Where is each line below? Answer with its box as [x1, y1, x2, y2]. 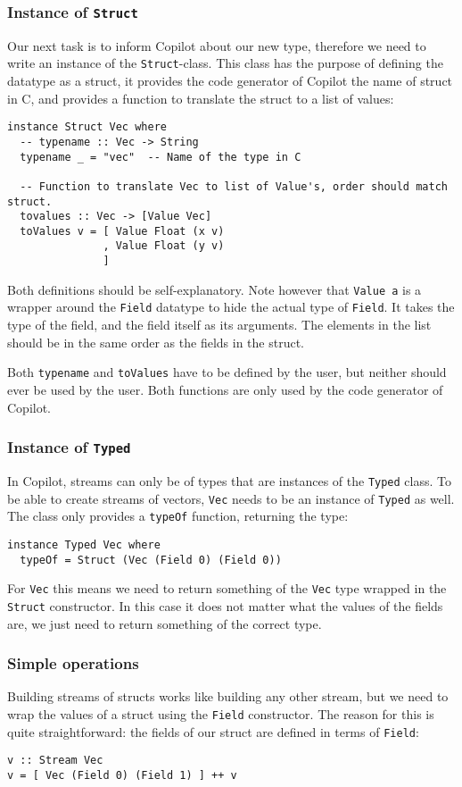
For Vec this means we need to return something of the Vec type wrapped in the [7, 579, 447, 598]
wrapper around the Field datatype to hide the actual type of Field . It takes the [7, 297, 455, 316]
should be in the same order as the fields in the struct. [7, 332, 304, 351]
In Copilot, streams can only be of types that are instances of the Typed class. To [7, 471, 451, 490]
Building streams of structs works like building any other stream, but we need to [7, 687, 449, 706]
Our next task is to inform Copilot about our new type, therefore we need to [7, 36, 426, 54]
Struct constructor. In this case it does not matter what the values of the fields [7, 596, 443, 615]
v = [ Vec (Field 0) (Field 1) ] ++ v [7, 768, 237, 782]
